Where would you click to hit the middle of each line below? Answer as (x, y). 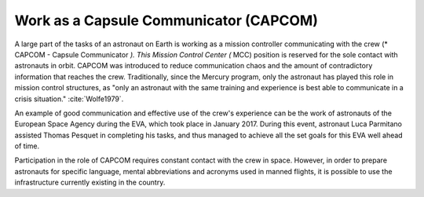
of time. (27, 146)
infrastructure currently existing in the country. (90, 182)
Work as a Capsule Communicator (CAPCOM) (166, 20)
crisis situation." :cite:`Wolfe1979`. (69, 99)
